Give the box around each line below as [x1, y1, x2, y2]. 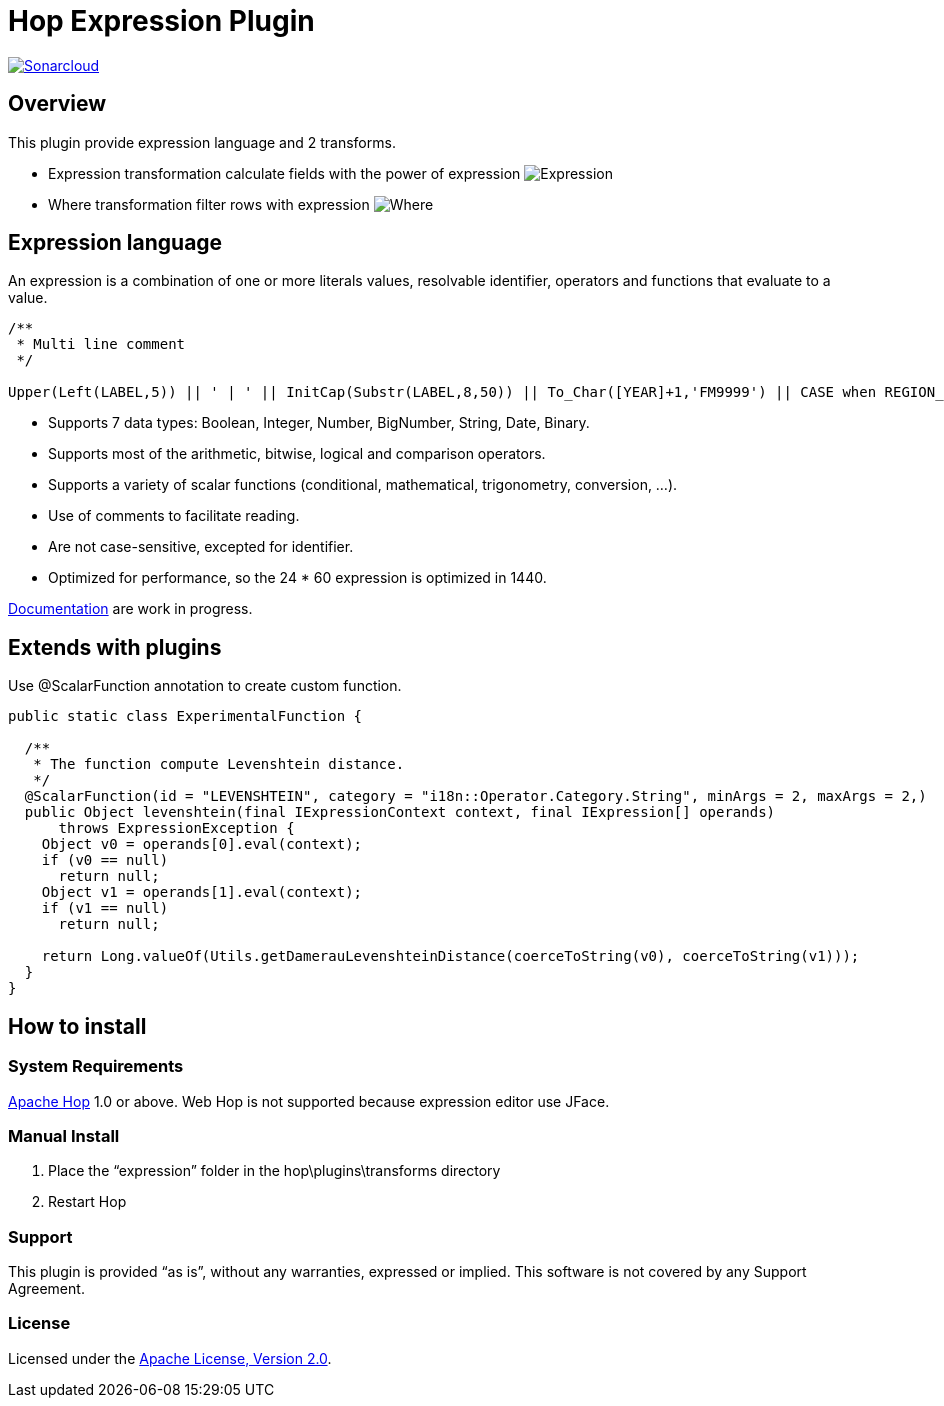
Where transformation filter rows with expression [48, 195, 370, 213]
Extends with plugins [8, 634, 222, 660]
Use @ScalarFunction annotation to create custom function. [8, 677, 402, 695]
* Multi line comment [16, 336, 186, 353]
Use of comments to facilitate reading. [48, 507, 300, 525]
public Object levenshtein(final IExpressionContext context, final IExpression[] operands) [24, 804, 776, 821]
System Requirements [8, 1056, 184, 1077]
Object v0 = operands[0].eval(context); [41, 836, 363, 853]
